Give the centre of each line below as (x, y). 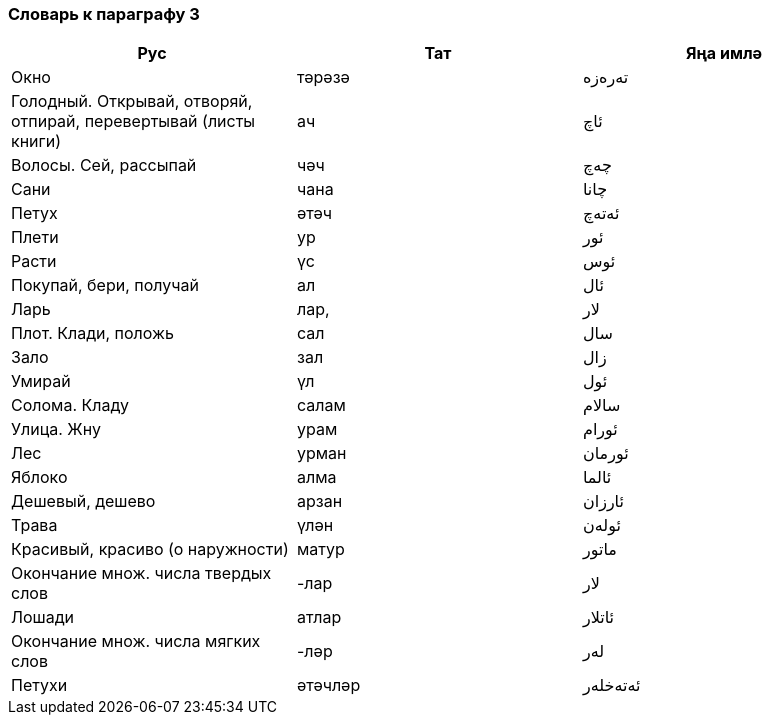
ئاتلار (598, 617)
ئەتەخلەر (611, 685)
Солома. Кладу (70, 405)
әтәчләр (328, 685)
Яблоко (39, 477)
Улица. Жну (56, 429)
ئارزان (603, 501)
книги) (36, 141)
